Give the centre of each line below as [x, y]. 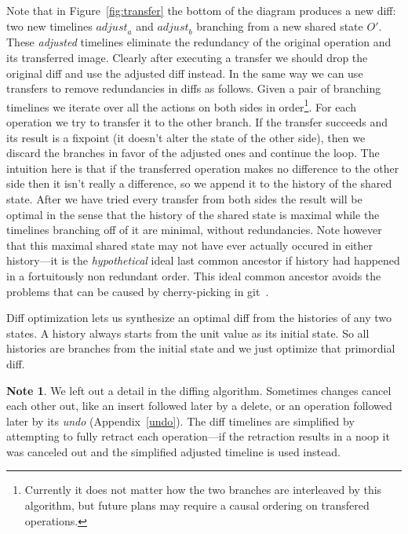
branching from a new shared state [280, 26]
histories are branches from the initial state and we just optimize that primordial [201, 348]
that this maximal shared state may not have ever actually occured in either [190, 245]
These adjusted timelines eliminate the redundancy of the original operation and [199, 42]
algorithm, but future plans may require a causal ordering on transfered [197, 505]
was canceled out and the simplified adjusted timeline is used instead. [173, 451]
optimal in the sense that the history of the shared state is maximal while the [193, 214]
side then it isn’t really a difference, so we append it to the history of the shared [199, 183]
